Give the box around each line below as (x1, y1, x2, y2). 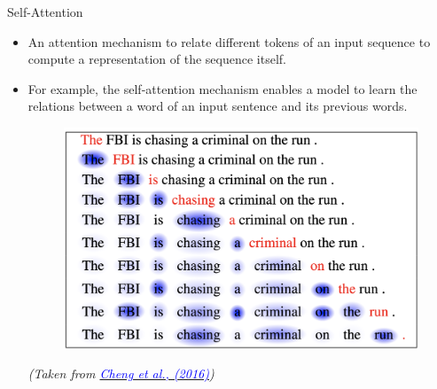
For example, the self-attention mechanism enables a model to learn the (27, 79, 417, 97)
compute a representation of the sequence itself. (27, 50, 286, 68)
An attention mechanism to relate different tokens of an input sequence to (27, 32, 431, 51)
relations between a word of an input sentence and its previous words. (27, 97, 408, 115)
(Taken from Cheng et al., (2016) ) (27, 364, 215, 383)
